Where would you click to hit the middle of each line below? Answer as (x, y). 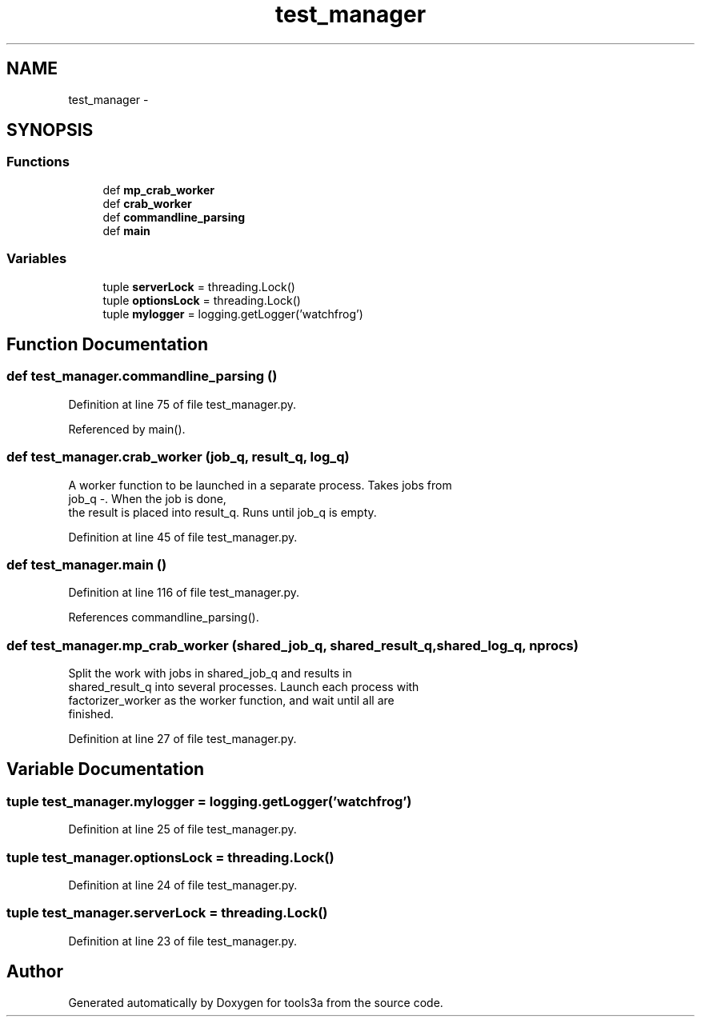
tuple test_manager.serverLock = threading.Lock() (167, 913)
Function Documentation (107, 344)
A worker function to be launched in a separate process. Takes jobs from (260, 485)
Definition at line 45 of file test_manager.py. (183, 537)
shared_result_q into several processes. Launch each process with (244, 687)
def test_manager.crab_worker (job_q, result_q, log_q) (178, 457)
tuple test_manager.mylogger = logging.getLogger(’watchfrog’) (209, 801)
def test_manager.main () (87, 564)
